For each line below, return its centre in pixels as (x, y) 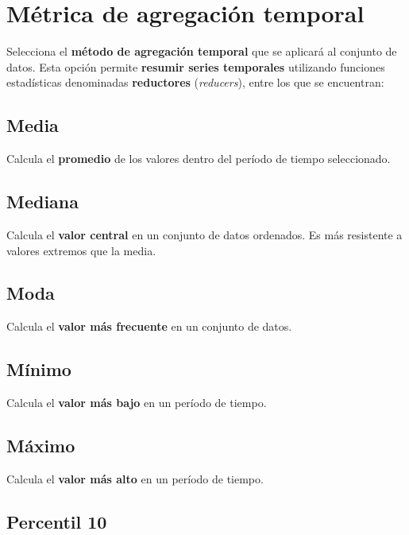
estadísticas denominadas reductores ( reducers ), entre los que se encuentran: (195, 82)
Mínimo (39, 369)
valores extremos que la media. (81, 250)
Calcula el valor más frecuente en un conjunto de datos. (149, 326)
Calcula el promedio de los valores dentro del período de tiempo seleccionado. (199, 159)
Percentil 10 (57, 521)
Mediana (43, 202)
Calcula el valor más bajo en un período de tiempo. (137, 403)
